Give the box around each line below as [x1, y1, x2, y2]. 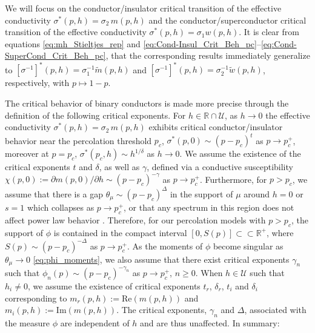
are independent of [60, 316, 130, 329]
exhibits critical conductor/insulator [148, 120, 283, 133]
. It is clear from [239, 25, 299, 38]
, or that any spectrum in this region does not [124, 200, 294, 213]
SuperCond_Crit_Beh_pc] [5, 49, 106, 62]
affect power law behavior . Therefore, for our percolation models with [5, 213, 266, 226]
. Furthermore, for [199, 173, 267, 185]
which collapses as [27, 200, 94, 213]
